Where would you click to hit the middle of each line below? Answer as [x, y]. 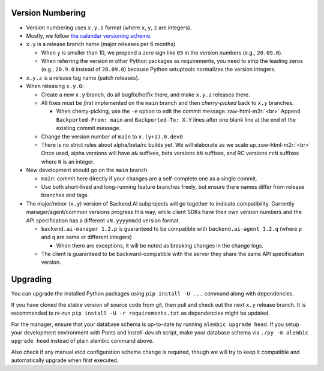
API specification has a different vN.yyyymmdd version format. [103, 220]
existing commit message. [88, 128]
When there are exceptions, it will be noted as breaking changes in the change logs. [160, 245]
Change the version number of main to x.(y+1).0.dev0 [112, 136]
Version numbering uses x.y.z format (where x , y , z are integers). [109, 28]
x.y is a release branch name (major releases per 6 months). [101, 44]
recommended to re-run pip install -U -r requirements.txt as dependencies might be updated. [140, 313]
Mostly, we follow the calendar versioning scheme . [89, 35]
